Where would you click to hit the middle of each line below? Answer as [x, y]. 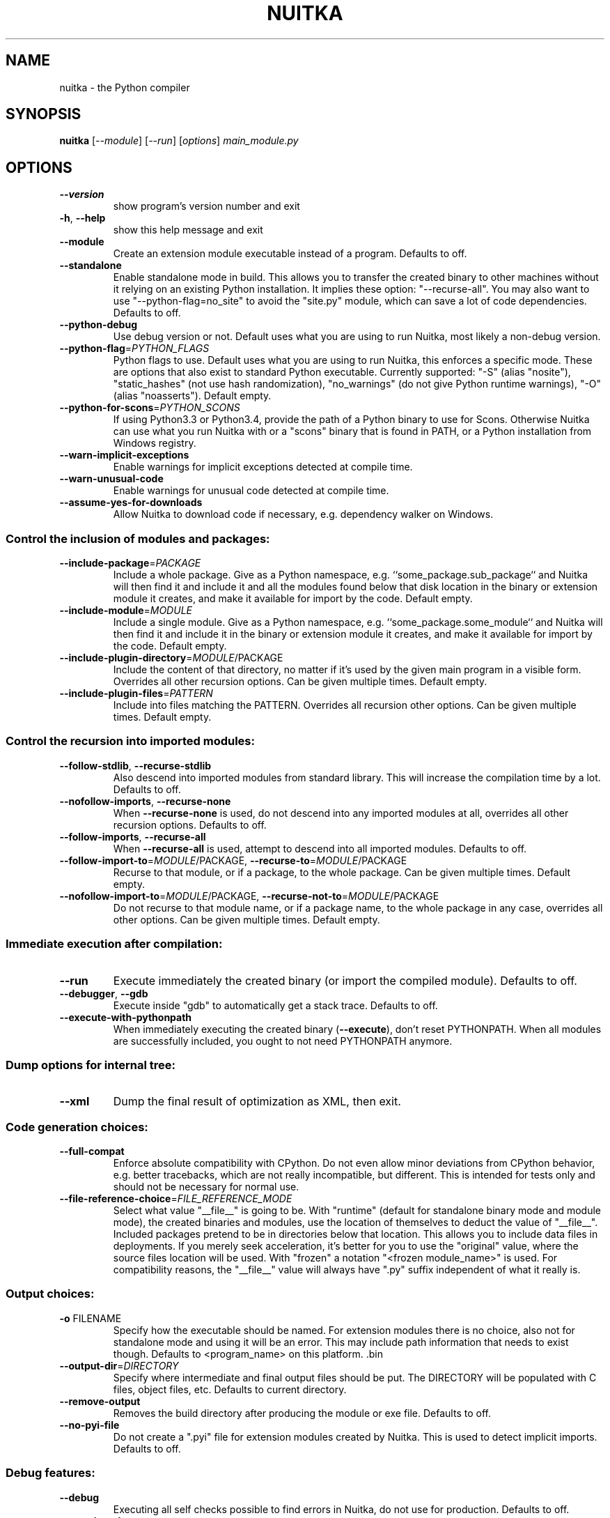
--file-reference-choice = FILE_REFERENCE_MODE [176, 1199]
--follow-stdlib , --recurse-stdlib [135, 765]
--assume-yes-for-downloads [131, 503]
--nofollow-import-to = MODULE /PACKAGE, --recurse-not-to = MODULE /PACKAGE [249, 896]
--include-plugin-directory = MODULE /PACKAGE [171, 658]
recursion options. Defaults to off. [190, 825]
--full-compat [92, 1151]
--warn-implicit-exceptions [124, 455]
